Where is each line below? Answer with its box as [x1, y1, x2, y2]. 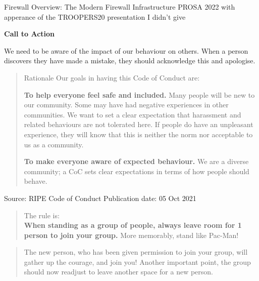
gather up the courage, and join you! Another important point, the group [24, 256, 251, 267]
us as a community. [24, 139, 84, 149]
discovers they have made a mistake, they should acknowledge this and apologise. [4, 55, 255, 66]
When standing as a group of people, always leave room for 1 [24, 220, 242, 230]
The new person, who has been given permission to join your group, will [24, 247, 248, 257]
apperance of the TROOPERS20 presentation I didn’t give [4, 11, 186, 22]
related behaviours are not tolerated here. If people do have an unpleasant [24, 119, 253, 130]
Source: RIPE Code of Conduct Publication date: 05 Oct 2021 [4, 192, 196, 203]
